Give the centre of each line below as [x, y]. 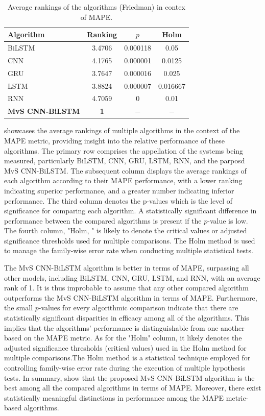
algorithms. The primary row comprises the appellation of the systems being [124, 150]
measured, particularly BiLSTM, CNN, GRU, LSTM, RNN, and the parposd [125, 161]
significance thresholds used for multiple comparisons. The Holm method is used [130, 240]
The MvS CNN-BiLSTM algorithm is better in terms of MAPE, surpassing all [127, 268]
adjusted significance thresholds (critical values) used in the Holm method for [125, 347]
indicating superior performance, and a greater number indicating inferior [119, 190]
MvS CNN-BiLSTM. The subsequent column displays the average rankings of [125, 170]
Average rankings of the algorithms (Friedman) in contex [97, 7]
